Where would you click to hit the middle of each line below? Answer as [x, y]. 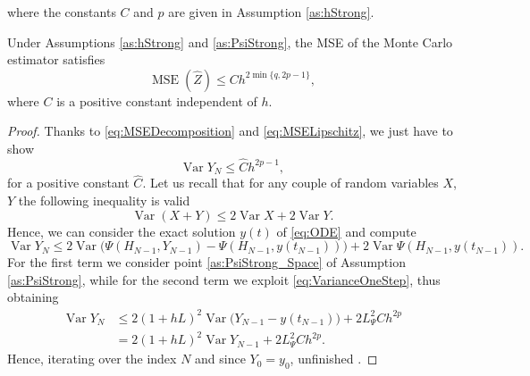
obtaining [33, 297]
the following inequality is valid [104, 201]
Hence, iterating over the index [92, 359]
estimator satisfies [56, 59]
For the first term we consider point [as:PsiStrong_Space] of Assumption [206, 262]
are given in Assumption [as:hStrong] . [271, 12]
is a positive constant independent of [157, 100]
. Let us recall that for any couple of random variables [290, 183]
